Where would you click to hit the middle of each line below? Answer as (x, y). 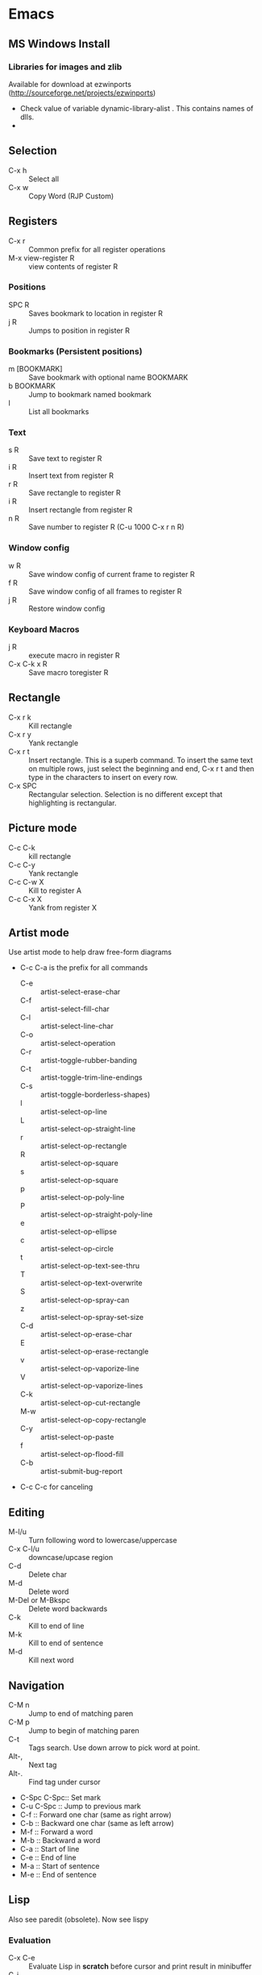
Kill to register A (55, 890)
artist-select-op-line (73, 1112)
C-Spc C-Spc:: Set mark (60, 1798)
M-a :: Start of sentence (60, 1866)
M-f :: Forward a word (56, 1832)
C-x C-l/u (24, 1549)
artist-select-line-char (77, 1026)
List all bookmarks (59, 412)
